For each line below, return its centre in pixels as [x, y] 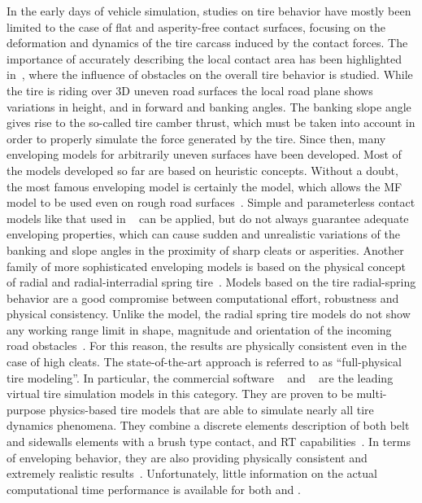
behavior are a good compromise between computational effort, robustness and [203, 297]
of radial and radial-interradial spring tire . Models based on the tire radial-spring [211, 282]
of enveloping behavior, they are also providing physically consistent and [187, 457]
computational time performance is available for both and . [154, 489]
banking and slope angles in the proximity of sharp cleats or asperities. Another [205, 249]
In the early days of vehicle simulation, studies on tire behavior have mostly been [209, 11]
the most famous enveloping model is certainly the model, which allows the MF [204, 186]
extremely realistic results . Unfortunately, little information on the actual [192, 473]
